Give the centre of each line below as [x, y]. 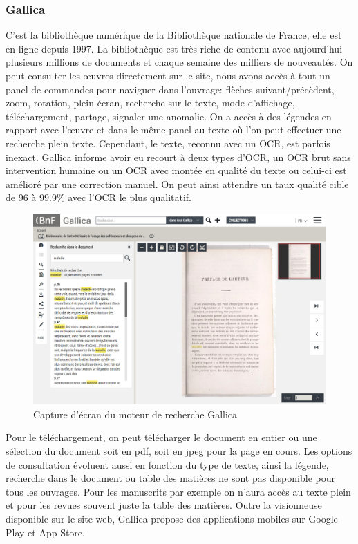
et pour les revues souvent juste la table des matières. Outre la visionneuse [164, 505]
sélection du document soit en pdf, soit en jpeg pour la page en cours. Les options [179, 451]
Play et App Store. [45, 532]
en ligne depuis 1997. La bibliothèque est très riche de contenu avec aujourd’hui [174, 48]
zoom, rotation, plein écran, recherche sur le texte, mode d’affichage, [150, 103]
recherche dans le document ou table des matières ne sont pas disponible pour [170, 478]
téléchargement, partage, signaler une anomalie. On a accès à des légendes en [169, 116]
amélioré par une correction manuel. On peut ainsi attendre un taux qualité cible [177, 184]
